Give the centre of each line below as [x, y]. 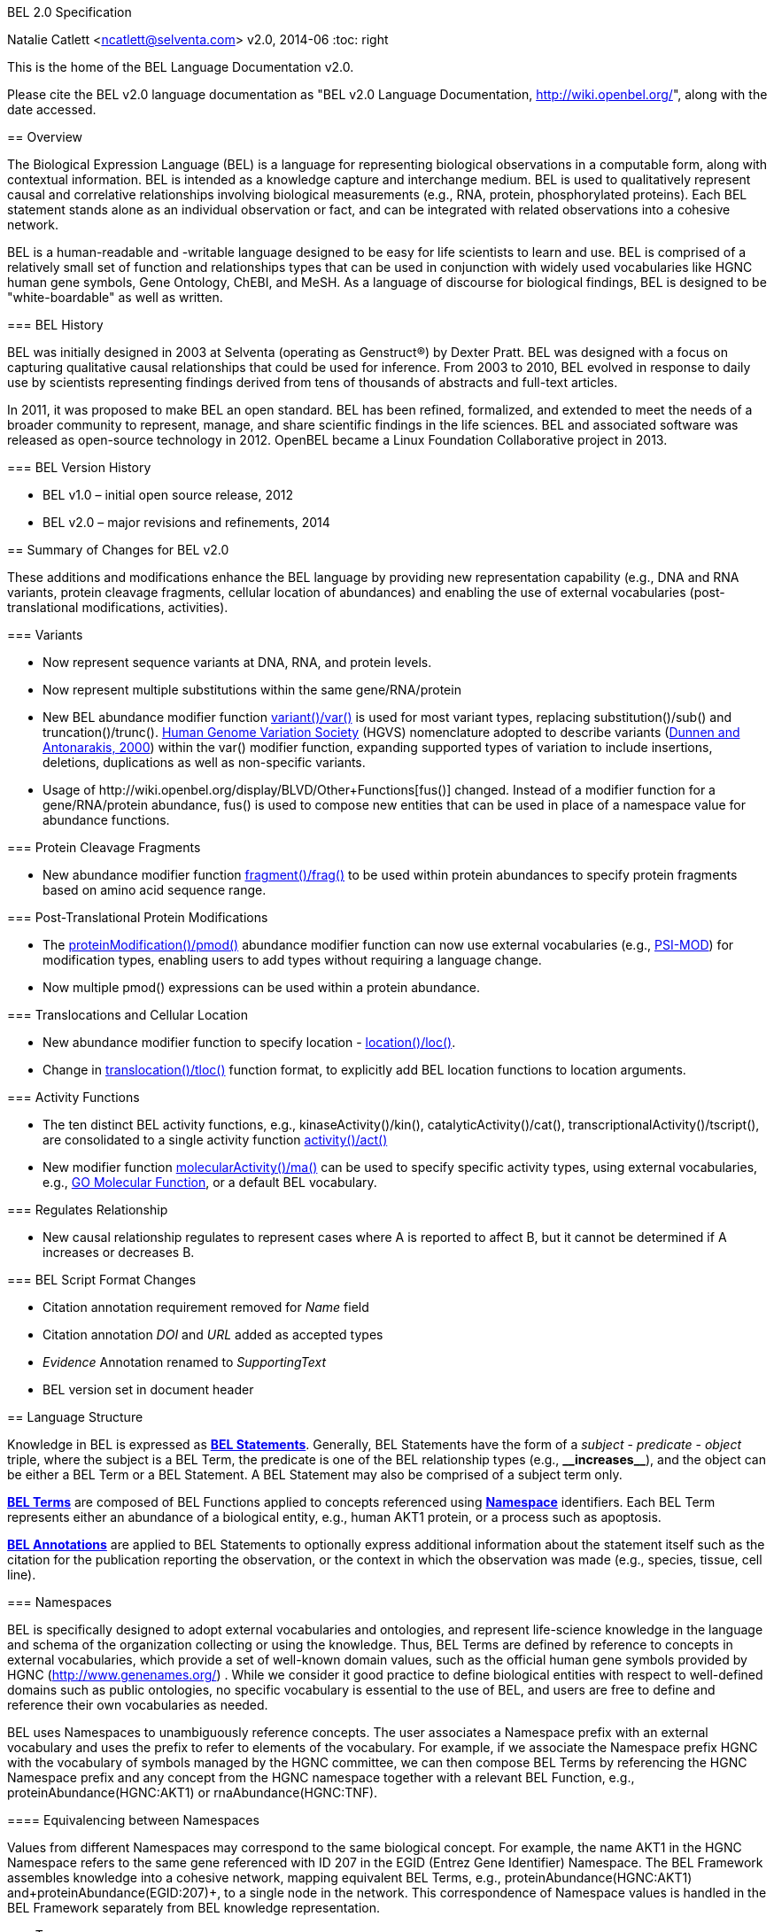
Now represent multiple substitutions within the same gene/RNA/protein [252, 690]
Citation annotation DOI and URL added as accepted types [213, 1335]
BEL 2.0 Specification [70, 12]
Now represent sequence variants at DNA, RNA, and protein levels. [237, 662]
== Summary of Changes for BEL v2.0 [118, 550]
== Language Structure [75, 1417]
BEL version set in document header [148, 1389]
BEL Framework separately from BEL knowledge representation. [194, 1908]
